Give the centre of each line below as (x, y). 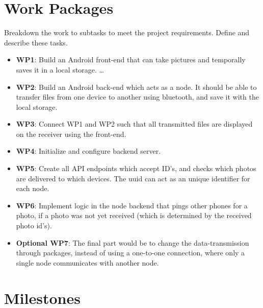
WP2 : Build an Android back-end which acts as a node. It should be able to (136, 87)
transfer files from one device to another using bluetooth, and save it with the (137, 97)
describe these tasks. (36, 42)
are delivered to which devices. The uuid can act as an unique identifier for (133, 178)
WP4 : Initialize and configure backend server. (88, 151)
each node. (33, 188)
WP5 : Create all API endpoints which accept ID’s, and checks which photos (136, 168)
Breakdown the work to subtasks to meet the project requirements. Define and (127, 32)
